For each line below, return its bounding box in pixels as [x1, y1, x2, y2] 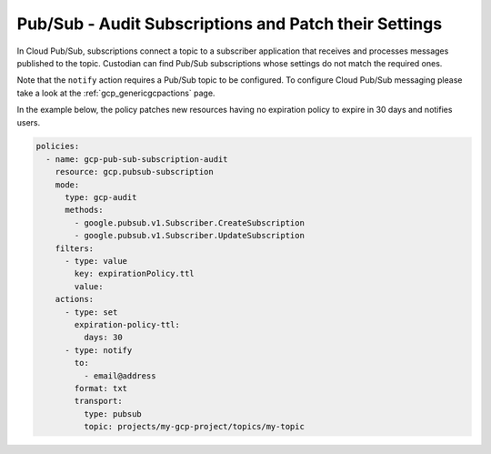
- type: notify [65, 345, 133, 355]
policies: [35, 141, 80, 152]
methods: [65, 205, 104, 216]
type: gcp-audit [65, 192, 137, 203]
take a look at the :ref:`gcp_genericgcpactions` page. [16, 87, 215, 98]
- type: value [65, 256, 127, 266]
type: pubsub [83, 409, 143, 419]
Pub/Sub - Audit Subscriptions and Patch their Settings [16, 14, 443, 34]
